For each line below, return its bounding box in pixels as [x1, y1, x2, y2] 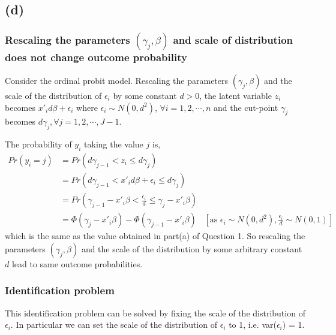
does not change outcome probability [5, 49, 187, 64]
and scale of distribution [173, 32, 293, 47]
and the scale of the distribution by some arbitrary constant [81, 242, 302, 255]
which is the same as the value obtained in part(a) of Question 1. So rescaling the [5, 230, 305, 242]
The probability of [5, 138, 72, 150]
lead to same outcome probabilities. [11, 257, 143, 270]
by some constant [113, 89, 177, 101]
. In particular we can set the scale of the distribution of [10, 318, 217, 331]
